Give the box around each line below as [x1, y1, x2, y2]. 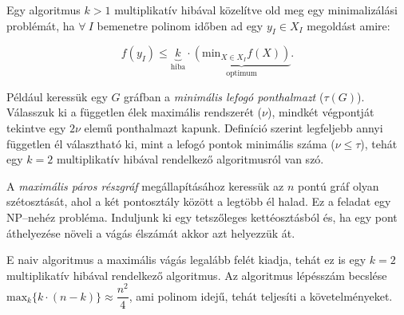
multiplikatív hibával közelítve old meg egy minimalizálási [114, 2, 398, 18]
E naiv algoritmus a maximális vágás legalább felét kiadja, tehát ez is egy [6, 251, 366, 268]
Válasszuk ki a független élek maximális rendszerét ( [6, 104, 263, 120]
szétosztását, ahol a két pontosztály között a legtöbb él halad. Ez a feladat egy [6, 193, 391, 210]
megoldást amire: [307, 17, 390, 33]
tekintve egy [6, 120, 66, 136]
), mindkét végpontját [267, 104, 374, 120]
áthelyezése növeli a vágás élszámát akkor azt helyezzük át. [6, 224, 295, 241]
